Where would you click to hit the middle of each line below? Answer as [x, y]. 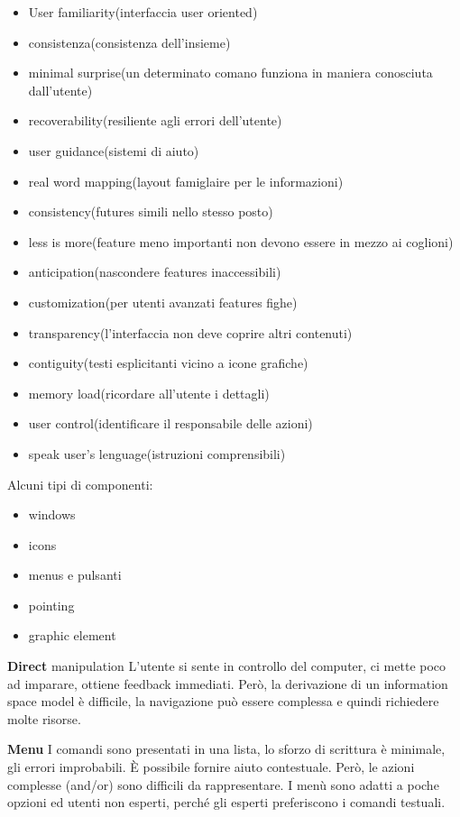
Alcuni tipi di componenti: [80, 484]
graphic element [72, 635]
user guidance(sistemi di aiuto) [114, 150]
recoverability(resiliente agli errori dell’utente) [155, 120]
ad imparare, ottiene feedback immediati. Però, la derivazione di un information [228, 683]
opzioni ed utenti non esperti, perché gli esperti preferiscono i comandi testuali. [226, 802]
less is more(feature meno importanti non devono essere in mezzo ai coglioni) [241, 241]
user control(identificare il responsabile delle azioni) [170, 423]
